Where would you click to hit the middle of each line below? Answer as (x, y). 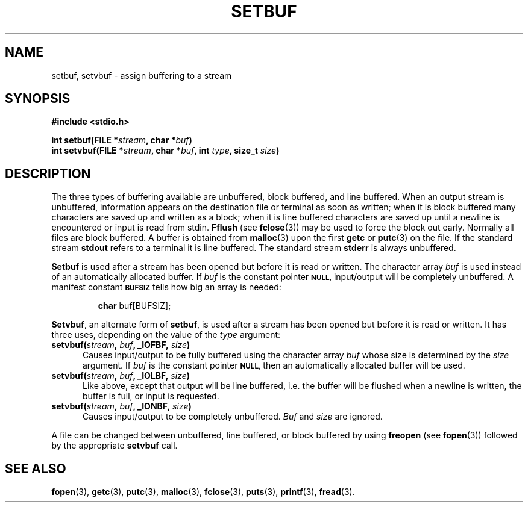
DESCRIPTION (48, 173)
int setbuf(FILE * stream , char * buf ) (122, 140)
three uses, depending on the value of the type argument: (166, 335)
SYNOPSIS (38, 99)
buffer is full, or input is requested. (151, 396)
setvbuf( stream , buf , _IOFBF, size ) (121, 345)
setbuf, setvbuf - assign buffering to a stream (142, 75)
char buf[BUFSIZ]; (134, 306)
